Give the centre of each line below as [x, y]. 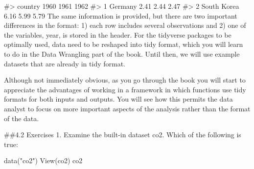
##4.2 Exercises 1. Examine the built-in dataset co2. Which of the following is [123, 135]
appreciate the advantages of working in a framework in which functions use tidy [125, 89]
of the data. [22, 118]
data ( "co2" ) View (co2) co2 [43, 160]
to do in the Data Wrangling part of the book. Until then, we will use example [122, 53]
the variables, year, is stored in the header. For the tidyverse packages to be [118, 34]
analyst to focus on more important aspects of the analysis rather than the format [127, 108]
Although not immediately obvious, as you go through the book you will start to [125, 80]
